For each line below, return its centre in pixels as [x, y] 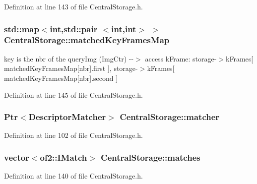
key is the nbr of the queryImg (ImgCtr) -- [69, 58]
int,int [124, 29]
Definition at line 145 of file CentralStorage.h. [73, 94]
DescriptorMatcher [67, 117]
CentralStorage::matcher [170, 117]
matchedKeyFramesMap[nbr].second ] [61, 78]
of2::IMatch [64, 157]
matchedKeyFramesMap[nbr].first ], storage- [71, 68]
